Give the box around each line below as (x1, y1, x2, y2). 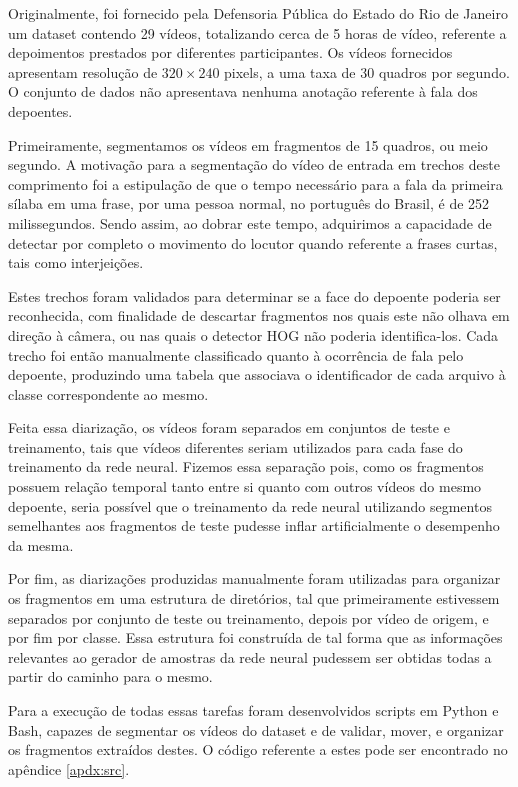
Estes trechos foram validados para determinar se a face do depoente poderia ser (8, 285, 501, 306)
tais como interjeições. (8, 252, 144, 273)
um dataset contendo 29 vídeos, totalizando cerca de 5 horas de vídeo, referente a (8, 22, 507, 43)
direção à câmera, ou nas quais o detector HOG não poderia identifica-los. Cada (8, 324, 499, 345)
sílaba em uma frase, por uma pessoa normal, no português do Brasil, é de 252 (8, 193, 490, 214)
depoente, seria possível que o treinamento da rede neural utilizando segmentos (8, 495, 492, 516)
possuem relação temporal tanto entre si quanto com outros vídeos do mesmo (8, 476, 482, 497)
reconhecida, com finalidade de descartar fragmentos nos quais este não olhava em (8, 305, 510, 326)
